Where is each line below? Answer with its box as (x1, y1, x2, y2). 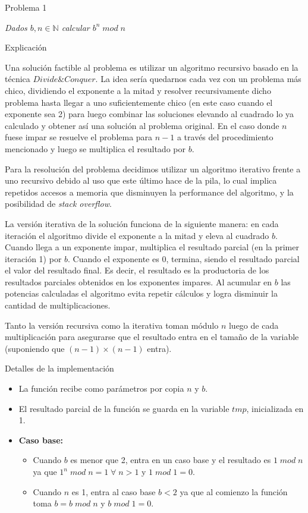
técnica (5, 73, 30, 85)
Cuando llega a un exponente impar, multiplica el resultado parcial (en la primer (5, 241, 299, 253)
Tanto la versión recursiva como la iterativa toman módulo (5, 319, 219, 331)
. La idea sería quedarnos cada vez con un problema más (95, 73, 301, 85)
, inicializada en (246, 402, 304, 414)
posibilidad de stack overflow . (5, 197, 112, 210)
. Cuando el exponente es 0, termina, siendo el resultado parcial (68, 252, 300, 265)
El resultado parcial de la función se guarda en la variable (18, 402, 230, 414)
